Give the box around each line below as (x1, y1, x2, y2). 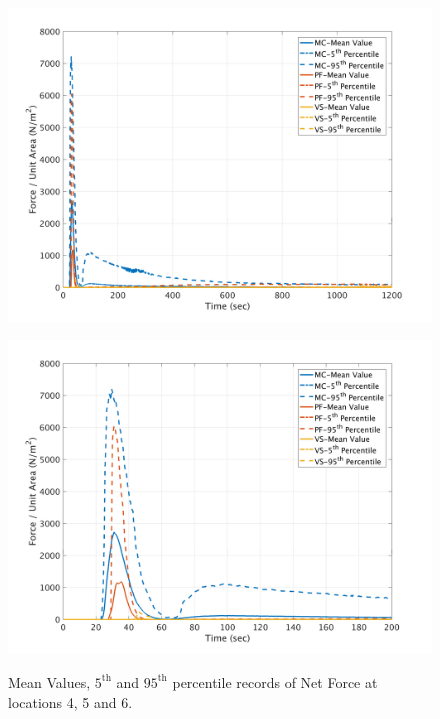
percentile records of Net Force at (172, 671, 378, 692)
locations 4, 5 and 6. (8, 691, 133, 712)
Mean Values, (8, 671, 91, 692)
